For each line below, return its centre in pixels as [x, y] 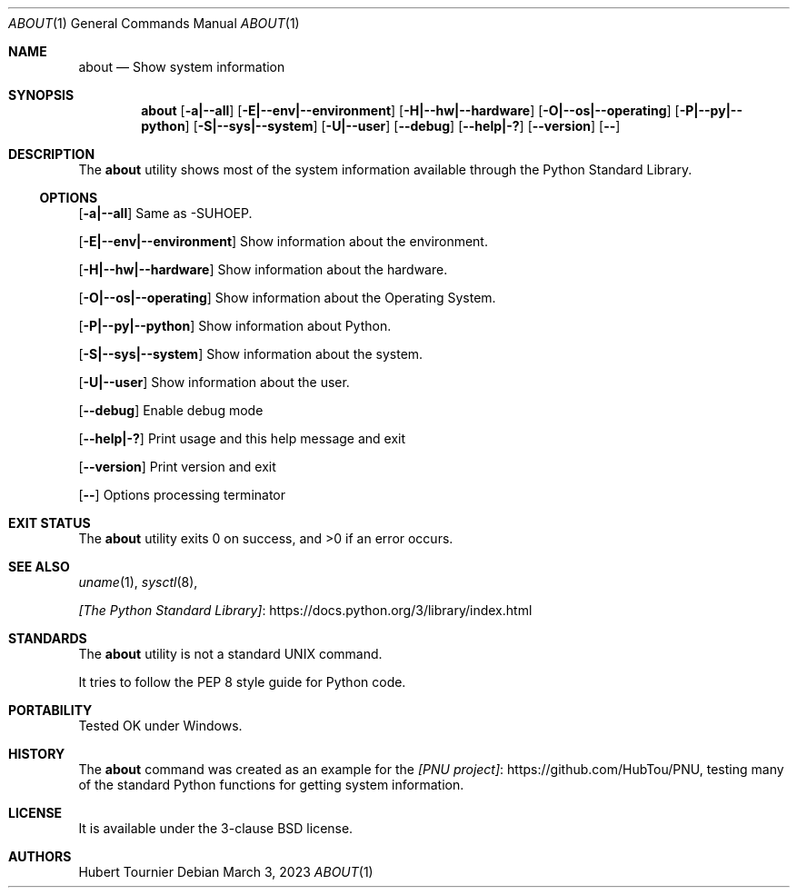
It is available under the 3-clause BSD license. [216, 828]
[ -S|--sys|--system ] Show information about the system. [251, 354]
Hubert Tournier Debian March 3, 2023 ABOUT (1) [226, 872]
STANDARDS [48, 638]
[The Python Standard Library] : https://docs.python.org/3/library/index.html [305, 610]
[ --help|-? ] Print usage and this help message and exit [242, 438]
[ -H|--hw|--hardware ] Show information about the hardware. [263, 269]
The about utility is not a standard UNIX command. [230, 654]
